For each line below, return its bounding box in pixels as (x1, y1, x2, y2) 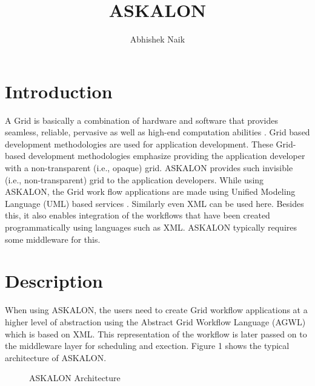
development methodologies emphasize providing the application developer (28, 149, 305, 162)
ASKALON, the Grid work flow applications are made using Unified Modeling (5, 185, 296, 198)
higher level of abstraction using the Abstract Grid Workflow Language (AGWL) (5, 315, 306, 328)
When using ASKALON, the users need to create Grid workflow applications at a (5, 303, 308, 316)
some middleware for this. (5, 232, 101, 245)
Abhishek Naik (130, 33, 185, 46)
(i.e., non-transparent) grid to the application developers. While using (5, 173, 264, 186)
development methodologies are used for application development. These (5, 137, 273, 150)
